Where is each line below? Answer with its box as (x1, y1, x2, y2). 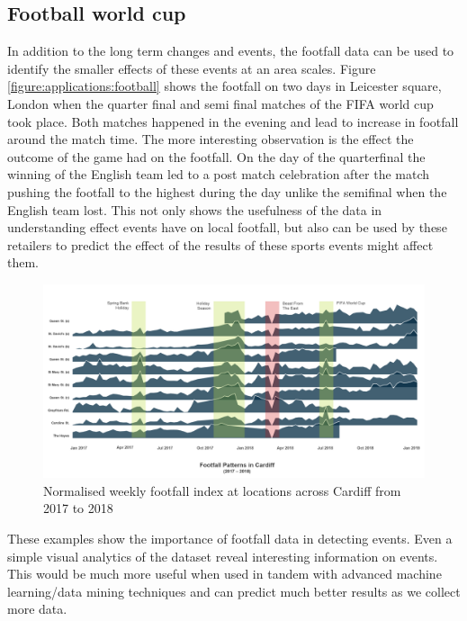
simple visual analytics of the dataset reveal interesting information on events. (7, 546, 438, 565)
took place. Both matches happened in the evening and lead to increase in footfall (7, 112, 459, 130)
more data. (7, 599, 67, 618)
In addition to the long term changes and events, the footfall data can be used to (7, 41, 454, 60)
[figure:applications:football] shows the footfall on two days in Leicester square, (7, 76, 442, 95)
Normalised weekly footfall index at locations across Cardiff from (43, 481, 401, 499)
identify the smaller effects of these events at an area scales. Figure (7, 58, 376, 77)
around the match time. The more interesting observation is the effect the (7, 130, 414, 148)
